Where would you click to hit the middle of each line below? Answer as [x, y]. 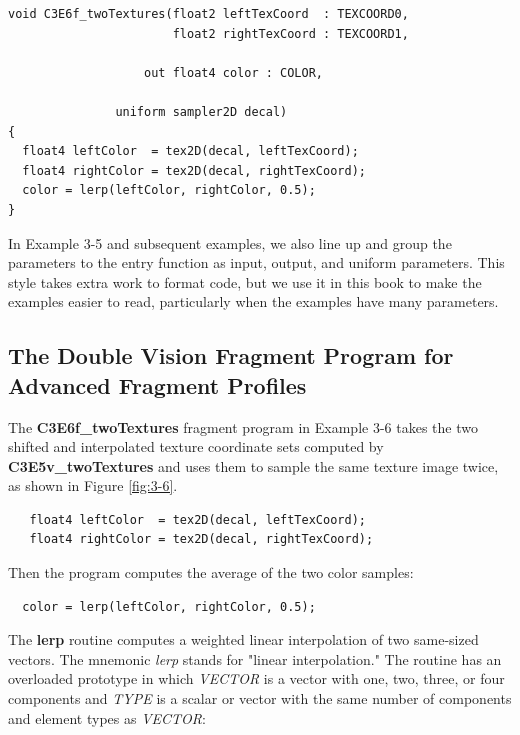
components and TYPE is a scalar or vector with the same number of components [260, 698]
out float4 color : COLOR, [234, 72]
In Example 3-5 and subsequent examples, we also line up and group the [230, 242]
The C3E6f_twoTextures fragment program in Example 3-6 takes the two [243, 426]
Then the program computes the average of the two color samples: [211, 572]
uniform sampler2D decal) [201, 111]
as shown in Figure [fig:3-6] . [93, 485]
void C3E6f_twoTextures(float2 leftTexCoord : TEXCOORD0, [208, 14]
